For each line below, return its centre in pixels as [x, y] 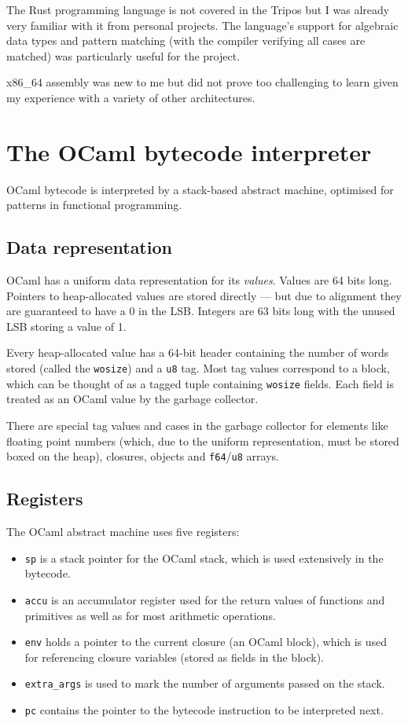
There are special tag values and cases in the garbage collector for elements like [197, 425]
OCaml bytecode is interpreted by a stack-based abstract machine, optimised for [200, 189]
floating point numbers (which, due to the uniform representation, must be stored [203, 440]
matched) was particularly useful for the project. [123, 55]
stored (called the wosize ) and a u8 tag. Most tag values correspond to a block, [198, 368]
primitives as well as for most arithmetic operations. [150, 615]
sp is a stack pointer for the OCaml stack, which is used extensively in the [204, 558]
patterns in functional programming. [94, 205]
